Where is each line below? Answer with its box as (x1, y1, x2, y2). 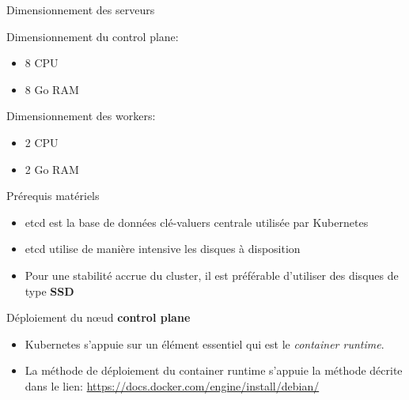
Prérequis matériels (6, 187, 100, 204)
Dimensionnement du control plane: (6, 28, 179, 44)
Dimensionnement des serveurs (6, 2, 155, 17)
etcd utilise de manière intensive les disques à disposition (25, 240, 301, 257)
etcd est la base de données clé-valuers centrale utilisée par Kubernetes (25, 213, 369, 230)
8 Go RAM (25, 81, 79, 97)
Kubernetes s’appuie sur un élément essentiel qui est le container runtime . (25, 335, 384, 352)
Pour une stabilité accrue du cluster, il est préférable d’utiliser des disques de (25, 266, 399, 283)
